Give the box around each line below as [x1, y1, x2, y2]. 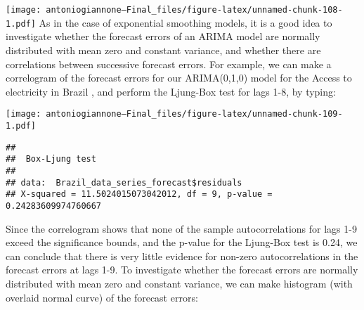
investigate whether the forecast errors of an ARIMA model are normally [6, 29, 320, 44]
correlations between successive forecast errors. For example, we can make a [6, 56, 332, 71]
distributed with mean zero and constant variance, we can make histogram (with [6, 276, 353, 290]
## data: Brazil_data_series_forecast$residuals [6, 177, 242, 188]
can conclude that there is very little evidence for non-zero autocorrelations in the [6, 248, 358, 263]
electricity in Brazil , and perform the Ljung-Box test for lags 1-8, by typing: [6, 84, 336, 98]
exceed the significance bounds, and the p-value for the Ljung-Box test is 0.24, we [6, 235, 358, 250]
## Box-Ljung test [6, 154, 96, 164]
